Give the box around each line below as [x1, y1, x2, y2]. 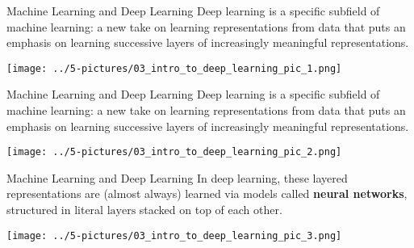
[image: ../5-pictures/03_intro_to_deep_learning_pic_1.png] [6, 62, 342, 74]
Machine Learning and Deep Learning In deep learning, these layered [6, 169, 348, 186]
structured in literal [6, 201, 103, 218]
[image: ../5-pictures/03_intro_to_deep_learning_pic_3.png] [6, 229, 342, 242]
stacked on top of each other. [139, 201, 282, 218]
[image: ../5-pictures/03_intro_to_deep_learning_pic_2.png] [6, 146, 342, 158]
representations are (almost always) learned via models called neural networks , [6, 185, 408, 202]
